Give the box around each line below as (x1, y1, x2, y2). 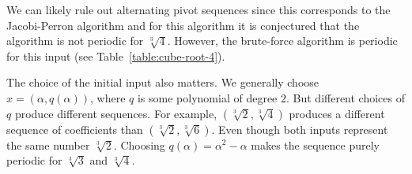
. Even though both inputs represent (211, 120, 388, 137)
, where (90, 89, 126, 106)
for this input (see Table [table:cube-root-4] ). (6, 47, 225, 64)
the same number (6, 136, 90, 153)
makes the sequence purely (251, 136, 380, 153)
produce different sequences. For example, (14, 105, 217, 121)
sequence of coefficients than (6, 120, 143, 137)
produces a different (289, 105, 385, 121)
